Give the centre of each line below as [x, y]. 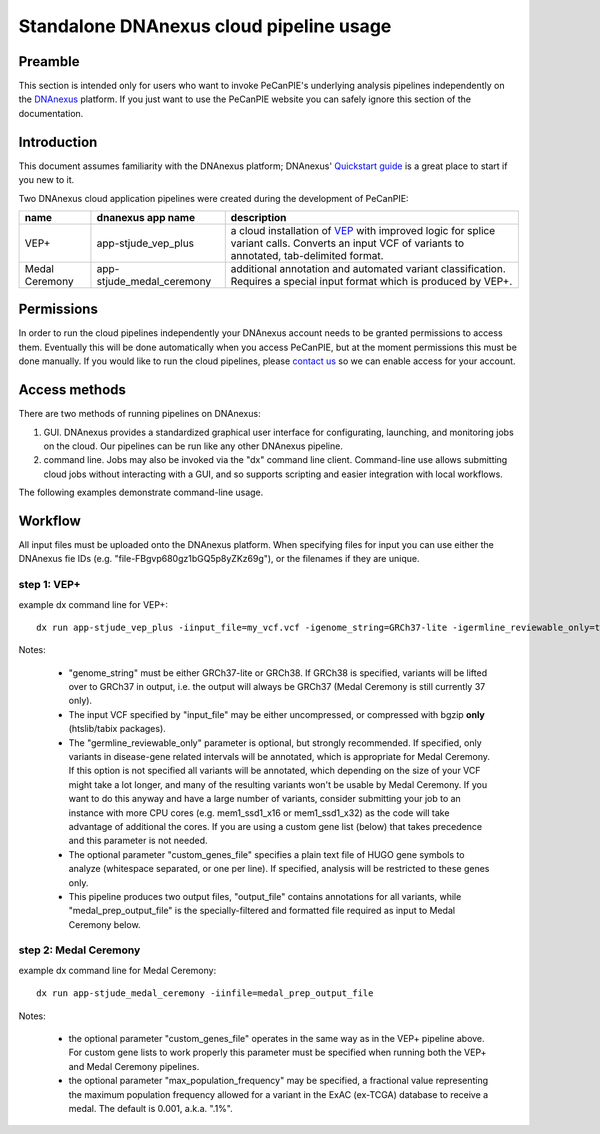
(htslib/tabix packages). [117, 729]
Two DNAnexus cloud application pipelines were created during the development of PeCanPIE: [213, 198]
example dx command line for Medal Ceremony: [117, 970]
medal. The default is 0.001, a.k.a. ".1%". [151, 1108]
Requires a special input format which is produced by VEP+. [371, 281]
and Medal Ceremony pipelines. [134, 1066]
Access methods [72, 390]
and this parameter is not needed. [138, 841]
